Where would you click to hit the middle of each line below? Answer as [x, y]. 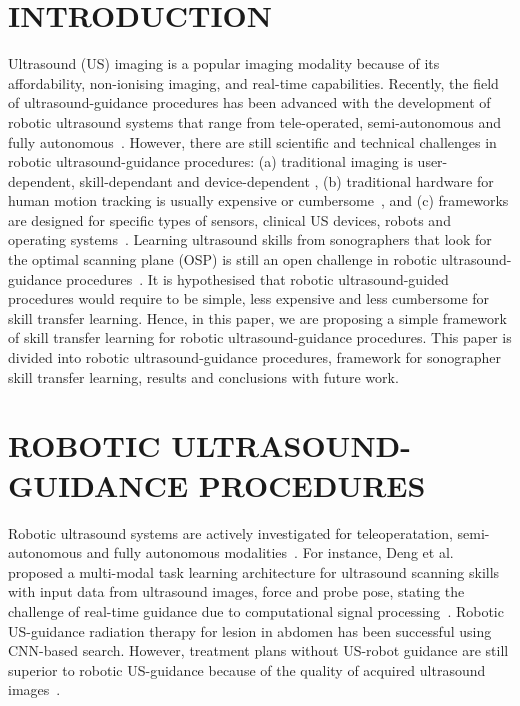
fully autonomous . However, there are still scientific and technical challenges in [252, 141]
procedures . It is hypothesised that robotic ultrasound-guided [257, 278]
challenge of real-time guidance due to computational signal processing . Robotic [256, 610]
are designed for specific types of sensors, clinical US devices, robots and [229, 219]
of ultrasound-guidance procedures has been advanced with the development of [249, 102]
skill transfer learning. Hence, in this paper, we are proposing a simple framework [257, 317]
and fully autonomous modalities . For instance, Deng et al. [270, 552]
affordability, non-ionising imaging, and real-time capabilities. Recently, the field [253, 82]
